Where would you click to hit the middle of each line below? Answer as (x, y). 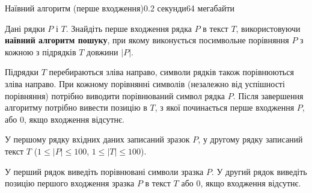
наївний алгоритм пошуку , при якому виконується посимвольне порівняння (147, 40)
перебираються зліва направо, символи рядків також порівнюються (171, 72)
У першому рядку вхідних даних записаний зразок (97, 139)
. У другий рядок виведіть (259, 171)
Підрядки (22, 72)
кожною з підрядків (41, 51)
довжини (102, 51)
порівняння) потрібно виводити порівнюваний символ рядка (115, 95)
